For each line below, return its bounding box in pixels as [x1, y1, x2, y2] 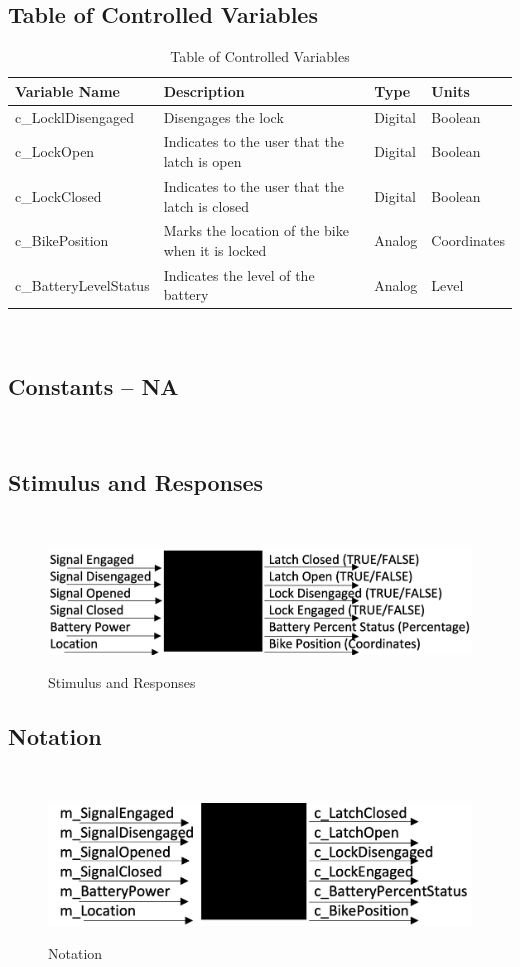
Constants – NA [8, 371, 179, 402]
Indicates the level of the [163, 264, 315, 285]
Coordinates [431, 230, 505, 251]
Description [163, 80, 245, 101]
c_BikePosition [15, 230, 109, 251]
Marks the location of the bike [163, 220, 349, 241]
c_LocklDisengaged [15, 106, 135, 127]
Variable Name [15, 80, 120, 101]
